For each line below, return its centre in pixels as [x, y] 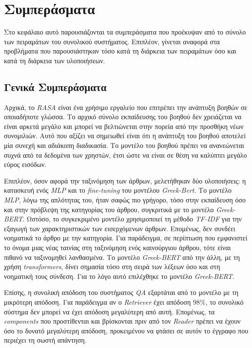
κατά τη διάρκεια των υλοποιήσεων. [55, 60]
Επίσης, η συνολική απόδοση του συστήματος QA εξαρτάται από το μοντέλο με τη [121, 292]
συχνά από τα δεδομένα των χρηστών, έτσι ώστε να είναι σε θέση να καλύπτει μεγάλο [126, 155]
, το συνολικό [224, 302]
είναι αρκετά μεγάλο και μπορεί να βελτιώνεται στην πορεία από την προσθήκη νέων [124, 126]
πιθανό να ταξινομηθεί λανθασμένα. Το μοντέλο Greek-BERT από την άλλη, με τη [122, 257]
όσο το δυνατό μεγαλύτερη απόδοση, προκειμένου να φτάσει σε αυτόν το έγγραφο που [126, 330]
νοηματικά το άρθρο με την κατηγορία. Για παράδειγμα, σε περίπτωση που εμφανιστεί [126, 238]
